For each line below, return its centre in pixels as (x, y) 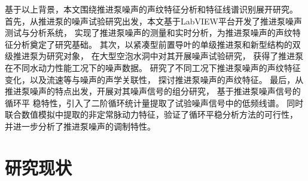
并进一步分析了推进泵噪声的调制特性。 (80, 126)
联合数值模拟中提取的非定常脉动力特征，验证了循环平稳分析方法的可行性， (151, 114)
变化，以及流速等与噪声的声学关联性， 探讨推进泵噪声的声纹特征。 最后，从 (154, 79)
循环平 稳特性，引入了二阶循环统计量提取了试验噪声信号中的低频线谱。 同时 (154, 102)
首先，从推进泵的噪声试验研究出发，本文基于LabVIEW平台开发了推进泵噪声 (154, 21)
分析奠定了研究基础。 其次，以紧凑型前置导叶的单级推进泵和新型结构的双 (157, 44)
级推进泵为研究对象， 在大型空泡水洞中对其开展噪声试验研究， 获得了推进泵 (154, 56)
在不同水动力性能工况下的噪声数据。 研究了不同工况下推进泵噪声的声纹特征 (153, 67)
